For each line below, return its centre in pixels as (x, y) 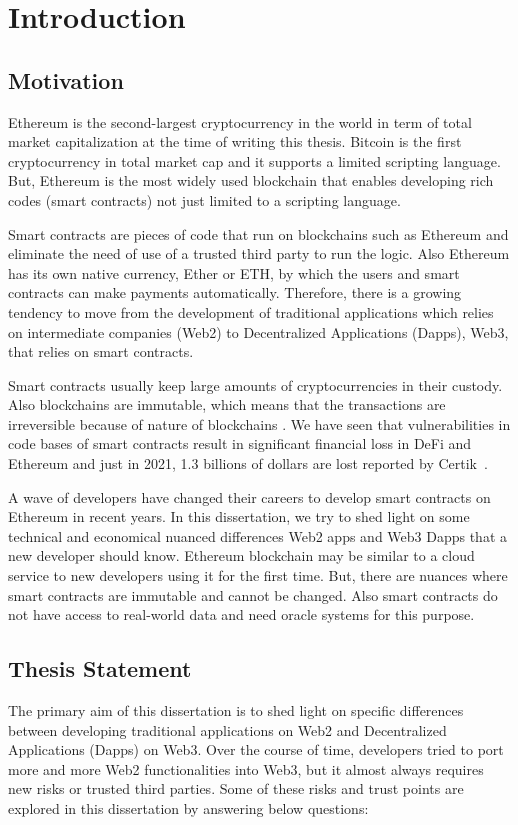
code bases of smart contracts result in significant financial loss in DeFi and (240, 443)
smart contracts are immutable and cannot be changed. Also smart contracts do (253, 594)
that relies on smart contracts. (101, 351)
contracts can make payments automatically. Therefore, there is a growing (235, 292)
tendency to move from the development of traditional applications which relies (251, 311)
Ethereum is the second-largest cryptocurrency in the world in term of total (240, 121)
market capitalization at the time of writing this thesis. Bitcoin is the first (235, 141)
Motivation (66, 79)
